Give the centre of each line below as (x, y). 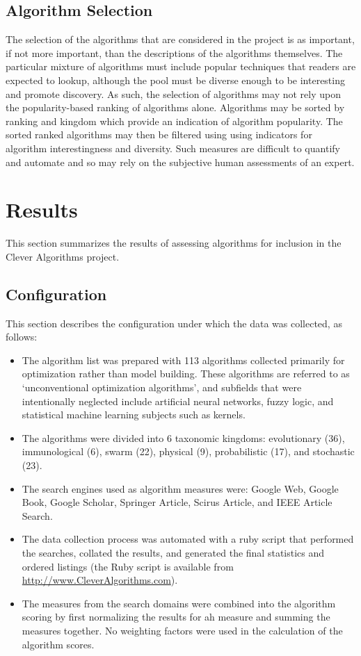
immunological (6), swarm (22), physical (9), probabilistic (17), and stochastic (188, 451)
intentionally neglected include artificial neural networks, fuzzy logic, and (178, 401)
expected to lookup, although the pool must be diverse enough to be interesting (175, 80)
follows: (22, 337)
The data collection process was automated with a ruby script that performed (188, 539)
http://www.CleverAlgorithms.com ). (100, 580)
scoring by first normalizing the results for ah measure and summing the (176, 617)
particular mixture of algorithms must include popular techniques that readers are (181, 66)
